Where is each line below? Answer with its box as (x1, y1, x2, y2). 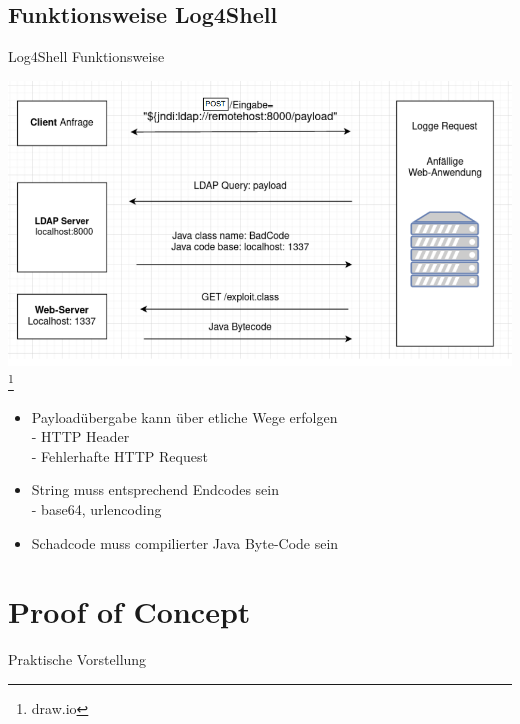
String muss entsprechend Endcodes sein (31, 479, 280, 500)
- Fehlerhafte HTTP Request (31, 445, 208, 466)
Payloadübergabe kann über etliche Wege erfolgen (31, 406, 338, 427)
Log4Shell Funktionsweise (8, 46, 165, 67)
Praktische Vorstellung (8, 649, 147, 670)
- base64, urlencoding (31, 499, 162, 520)
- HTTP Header (31, 426, 130, 447)
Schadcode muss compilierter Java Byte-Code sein (31, 532, 339, 553)
